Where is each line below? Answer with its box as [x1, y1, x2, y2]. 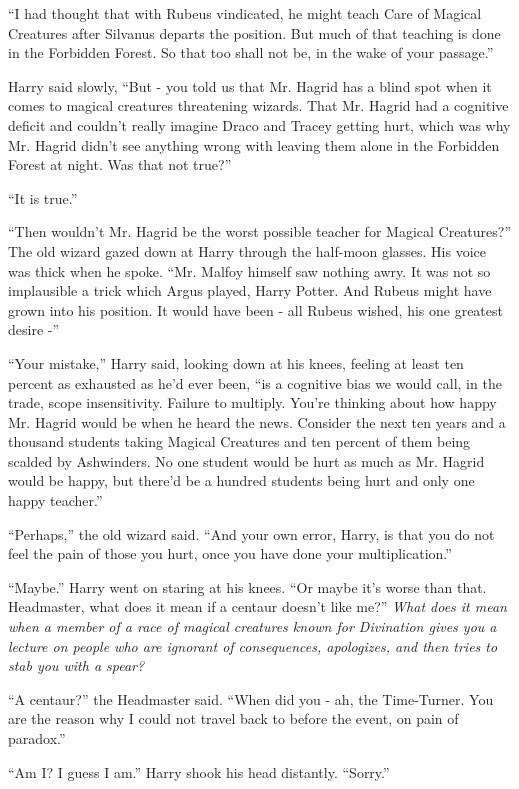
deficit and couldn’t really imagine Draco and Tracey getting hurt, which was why [8, 114, 511, 135]
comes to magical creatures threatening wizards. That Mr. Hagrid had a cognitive [8, 95, 509, 116]
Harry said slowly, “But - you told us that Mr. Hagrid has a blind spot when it [8, 75, 492, 96]
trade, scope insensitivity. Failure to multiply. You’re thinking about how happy [8, 392, 497, 413]
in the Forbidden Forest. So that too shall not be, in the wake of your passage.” [8, 42, 494, 63]
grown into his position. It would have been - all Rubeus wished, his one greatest [8, 299, 503, 320]
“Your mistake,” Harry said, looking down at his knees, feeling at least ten [8, 352, 464, 373]
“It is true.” [8, 187, 78, 208]
